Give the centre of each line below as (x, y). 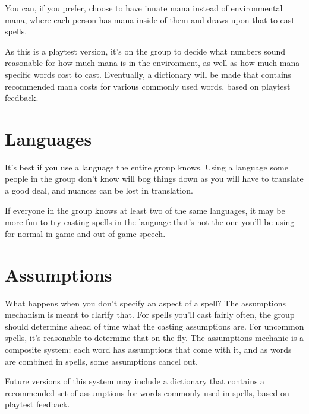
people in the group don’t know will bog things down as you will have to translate (154, 178)
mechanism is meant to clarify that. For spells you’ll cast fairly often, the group (150, 315)
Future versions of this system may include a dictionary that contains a (135, 381)
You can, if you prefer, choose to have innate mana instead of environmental (144, 8)
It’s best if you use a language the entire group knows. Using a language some (146, 167)
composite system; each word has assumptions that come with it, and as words (148, 349)
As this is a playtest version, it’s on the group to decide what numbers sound (145, 51)
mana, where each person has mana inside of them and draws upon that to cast (150, 19)
